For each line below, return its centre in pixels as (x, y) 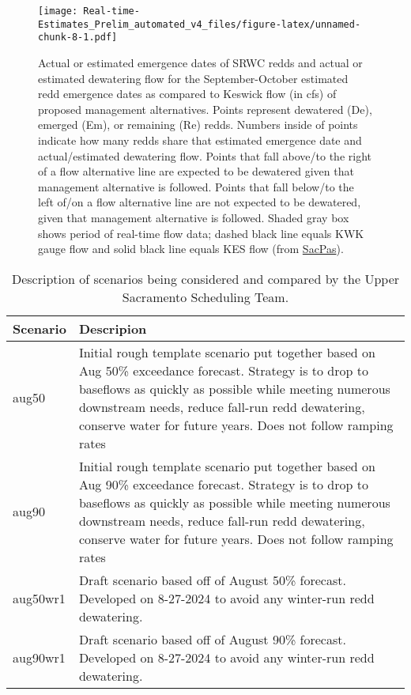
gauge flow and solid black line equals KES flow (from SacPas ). (191, 249)
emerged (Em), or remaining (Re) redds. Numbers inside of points (198, 125)
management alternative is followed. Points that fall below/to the (196, 186)
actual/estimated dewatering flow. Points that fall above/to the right (205, 155)
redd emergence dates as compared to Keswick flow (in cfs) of (187, 94)
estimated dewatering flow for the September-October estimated (193, 78)
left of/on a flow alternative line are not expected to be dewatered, (200, 202)
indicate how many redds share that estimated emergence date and (200, 140)
